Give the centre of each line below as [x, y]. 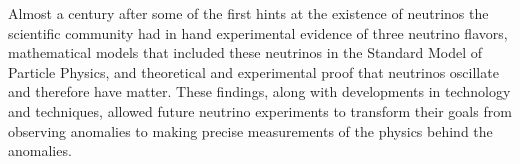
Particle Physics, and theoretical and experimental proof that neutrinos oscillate [253, 71]
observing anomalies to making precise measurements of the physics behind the [250, 130]
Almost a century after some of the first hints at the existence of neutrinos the [248, 13]
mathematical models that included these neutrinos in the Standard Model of [245, 52]
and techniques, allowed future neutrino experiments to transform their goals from [260, 110]
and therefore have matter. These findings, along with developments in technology [259, 91]
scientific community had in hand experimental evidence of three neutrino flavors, [258, 32]
